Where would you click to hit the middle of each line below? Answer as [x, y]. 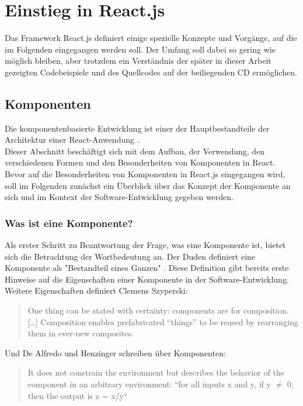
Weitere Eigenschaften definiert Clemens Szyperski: [96, 290]
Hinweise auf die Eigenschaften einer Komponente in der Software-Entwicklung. [147, 279]
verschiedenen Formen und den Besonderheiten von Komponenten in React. [140, 162]
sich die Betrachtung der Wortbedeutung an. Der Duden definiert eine [130, 256]
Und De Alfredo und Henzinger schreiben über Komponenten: [115, 352]
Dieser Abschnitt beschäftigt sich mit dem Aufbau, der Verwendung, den [135, 151]
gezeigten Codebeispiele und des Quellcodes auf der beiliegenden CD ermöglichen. [151, 72]
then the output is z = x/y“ [78, 395]
